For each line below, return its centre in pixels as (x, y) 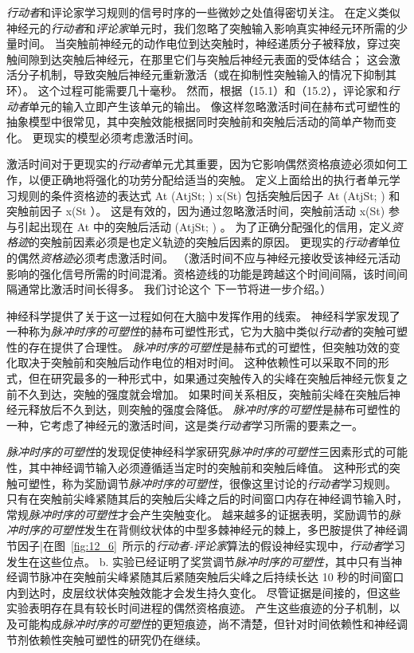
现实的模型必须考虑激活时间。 (121, 137)
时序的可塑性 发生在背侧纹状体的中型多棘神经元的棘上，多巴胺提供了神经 (207, 530)
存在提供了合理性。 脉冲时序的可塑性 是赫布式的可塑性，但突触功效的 (209, 346)
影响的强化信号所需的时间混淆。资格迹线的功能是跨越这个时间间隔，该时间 (201, 273)
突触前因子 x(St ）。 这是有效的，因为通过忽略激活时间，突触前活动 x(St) (196, 211)
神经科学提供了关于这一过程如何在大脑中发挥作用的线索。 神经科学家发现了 (203, 315)
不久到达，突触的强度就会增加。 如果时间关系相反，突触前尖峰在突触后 (203, 393)
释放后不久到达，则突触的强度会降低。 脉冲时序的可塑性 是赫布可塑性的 (214, 409)
